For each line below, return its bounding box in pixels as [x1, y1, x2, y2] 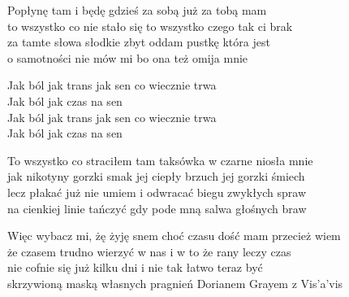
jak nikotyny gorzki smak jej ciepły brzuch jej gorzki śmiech [7, 168, 305, 185]
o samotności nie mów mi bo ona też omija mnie [7, 49, 248, 66]
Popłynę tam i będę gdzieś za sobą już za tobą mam [7, 2, 267, 18]
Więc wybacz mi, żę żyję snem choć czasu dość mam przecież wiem [7, 227, 341, 244]
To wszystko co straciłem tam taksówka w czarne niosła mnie [7, 151, 313, 168]
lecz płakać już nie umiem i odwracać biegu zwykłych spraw [7, 183, 307, 200]
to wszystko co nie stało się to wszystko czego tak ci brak [7, 17, 293, 34]
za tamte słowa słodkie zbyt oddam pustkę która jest [7, 33, 270, 50]
